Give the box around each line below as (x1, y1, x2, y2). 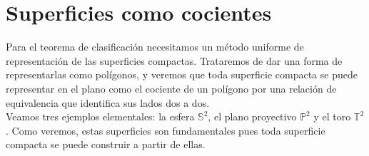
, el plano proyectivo (208, 109, 297, 124)
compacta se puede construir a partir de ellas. (6, 137, 206, 152)
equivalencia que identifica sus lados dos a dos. (6, 95, 210, 110)
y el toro (313, 109, 351, 124)
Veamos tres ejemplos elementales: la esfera (6, 109, 195, 124)
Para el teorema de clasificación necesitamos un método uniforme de (6, 39, 304, 54)
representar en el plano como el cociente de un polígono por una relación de (6, 80, 337, 95)
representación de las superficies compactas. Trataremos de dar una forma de (6, 53, 343, 68)
